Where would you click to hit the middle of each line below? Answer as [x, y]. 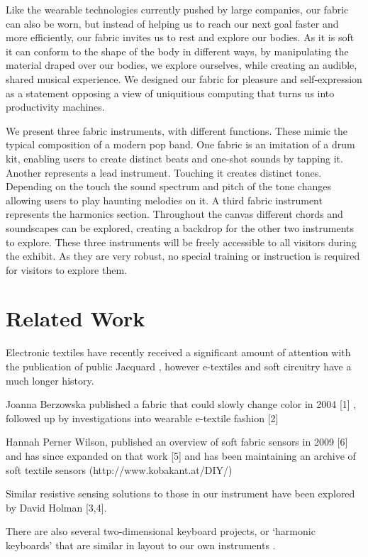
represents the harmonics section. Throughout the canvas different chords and [174, 214]
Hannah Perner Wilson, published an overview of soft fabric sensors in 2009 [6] [177, 442]
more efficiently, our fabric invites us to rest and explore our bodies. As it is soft [180, 37]
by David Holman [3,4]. [56, 507]
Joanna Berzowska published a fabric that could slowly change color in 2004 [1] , [181, 404]
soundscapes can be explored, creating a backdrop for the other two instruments [180, 227]
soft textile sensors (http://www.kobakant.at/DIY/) [119, 469]
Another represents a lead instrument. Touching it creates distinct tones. [164, 172]
